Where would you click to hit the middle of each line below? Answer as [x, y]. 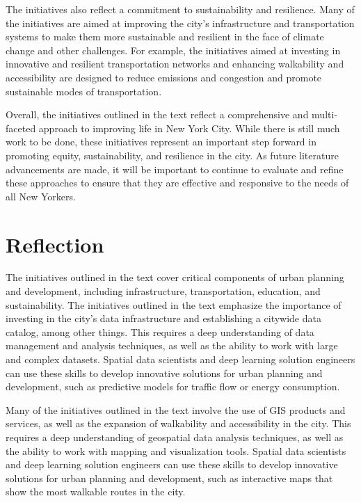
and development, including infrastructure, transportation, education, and [163, 291]
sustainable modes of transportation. [84, 91]
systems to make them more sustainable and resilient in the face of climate [165, 37]
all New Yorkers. [41, 196]
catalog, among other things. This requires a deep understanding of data [160, 332]
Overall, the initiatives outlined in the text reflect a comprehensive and [157, 114]
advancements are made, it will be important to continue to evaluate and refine [175, 169]
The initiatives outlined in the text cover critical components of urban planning [175, 277]
